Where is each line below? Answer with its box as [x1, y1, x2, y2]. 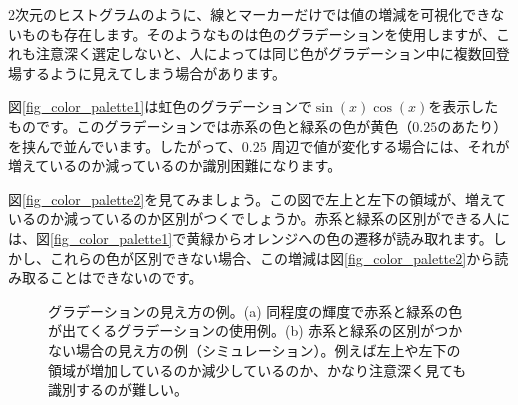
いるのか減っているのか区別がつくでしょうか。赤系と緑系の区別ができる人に [8, 208, 511, 229]
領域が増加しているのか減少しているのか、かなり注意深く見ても [48, 359, 467, 380]
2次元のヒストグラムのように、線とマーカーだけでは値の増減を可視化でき [8, 4, 491, 24]
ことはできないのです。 [49, 267, 203, 288]
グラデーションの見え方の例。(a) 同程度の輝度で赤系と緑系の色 [48, 300, 463, 321]
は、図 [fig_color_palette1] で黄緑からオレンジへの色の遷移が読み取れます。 [8, 227, 493, 248]
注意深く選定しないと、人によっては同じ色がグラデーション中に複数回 [35, 43, 496, 64]
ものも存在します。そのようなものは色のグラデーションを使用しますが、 [21, 23, 497, 44]
